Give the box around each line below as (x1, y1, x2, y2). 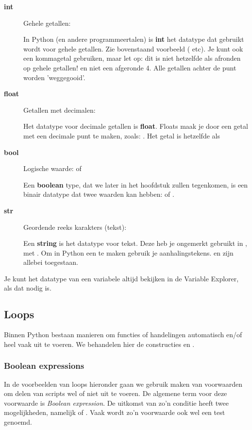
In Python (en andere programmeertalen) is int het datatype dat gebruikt (23, 34, 244, 44)
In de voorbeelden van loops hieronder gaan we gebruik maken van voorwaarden (4, 378, 243, 389)
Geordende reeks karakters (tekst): (23, 222, 127, 232)
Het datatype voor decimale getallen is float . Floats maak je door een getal (23, 121, 248, 131)
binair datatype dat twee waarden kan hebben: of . (23, 189, 174, 199)
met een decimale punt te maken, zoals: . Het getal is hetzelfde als (23, 130, 220, 140)
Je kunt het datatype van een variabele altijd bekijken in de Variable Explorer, (4, 273, 239, 283)
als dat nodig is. (4, 283, 51, 293)
